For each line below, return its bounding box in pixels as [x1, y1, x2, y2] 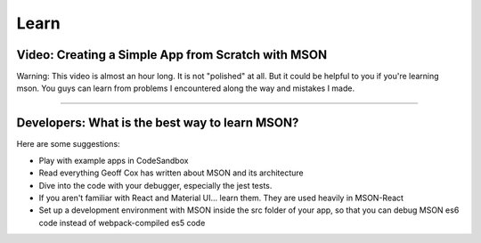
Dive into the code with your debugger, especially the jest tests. [38, 180, 273, 190]
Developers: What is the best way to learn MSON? [16, 116, 299, 131]
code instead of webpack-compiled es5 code [38, 217, 206, 228]
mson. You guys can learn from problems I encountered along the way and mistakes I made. [16, 83, 355, 93]
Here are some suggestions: [16, 139, 120, 150]
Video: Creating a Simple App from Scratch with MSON [16, 47, 328, 62]
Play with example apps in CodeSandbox [38, 155, 189, 166]
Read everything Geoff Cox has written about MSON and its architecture [38, 167, 304, 178]
